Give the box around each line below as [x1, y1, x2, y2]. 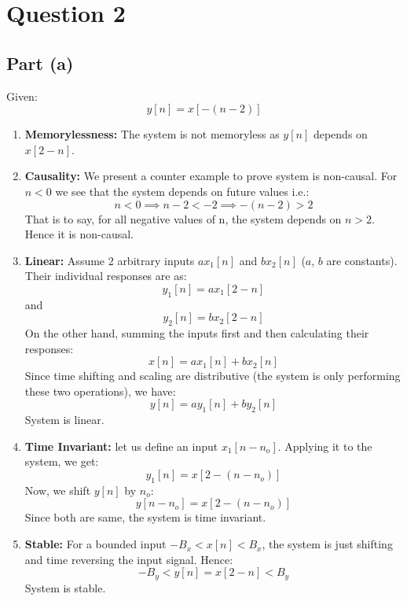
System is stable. [24, 579, 106, 595]
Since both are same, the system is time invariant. [24, 509, 266, 525]
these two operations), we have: [24, 382, 176, 399]
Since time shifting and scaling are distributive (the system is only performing [24, 367, 401, 384]
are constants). [326, 252, 398, 268]
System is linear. [24, 411, 104, 428]
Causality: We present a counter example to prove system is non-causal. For [24, 168, 398, 184]
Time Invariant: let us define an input [24, 437, 218, 454]
